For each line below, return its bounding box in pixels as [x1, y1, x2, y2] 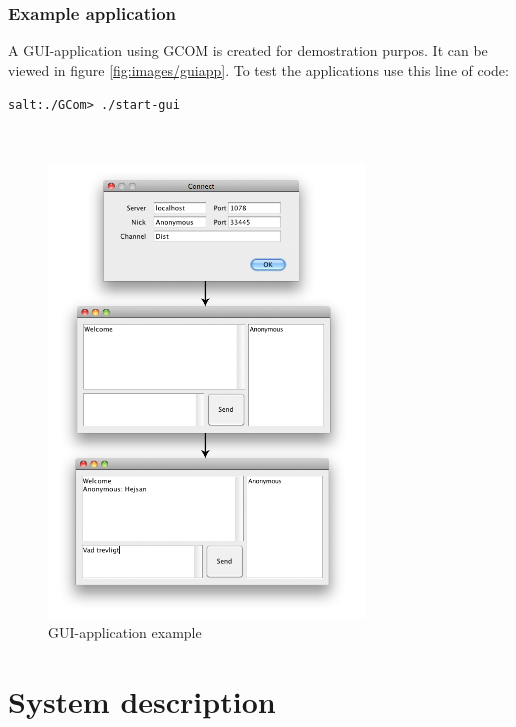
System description [8, 680, 276, 721]
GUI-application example [48, 622, 202, 642]
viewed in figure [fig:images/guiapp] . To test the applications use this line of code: [8, 59, 509, 80]
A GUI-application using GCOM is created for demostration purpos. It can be [8, 40, 488, 61]
